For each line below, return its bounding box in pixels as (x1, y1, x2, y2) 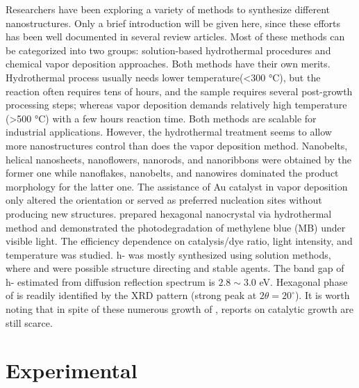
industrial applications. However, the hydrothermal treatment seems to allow (6, 124, 332, 139)
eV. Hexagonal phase (259, 274, 348, 289)
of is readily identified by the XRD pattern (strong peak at (6, 288, 257, 302)
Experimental (6, 356, 137, 385)
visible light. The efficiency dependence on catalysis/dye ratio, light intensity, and (6, 234, 353, 248)
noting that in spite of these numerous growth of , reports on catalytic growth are (6, 302, 354, 316)
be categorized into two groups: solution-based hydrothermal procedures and (6, 42, 331, 57)
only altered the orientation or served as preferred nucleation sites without (6, 193, 322, 207)
